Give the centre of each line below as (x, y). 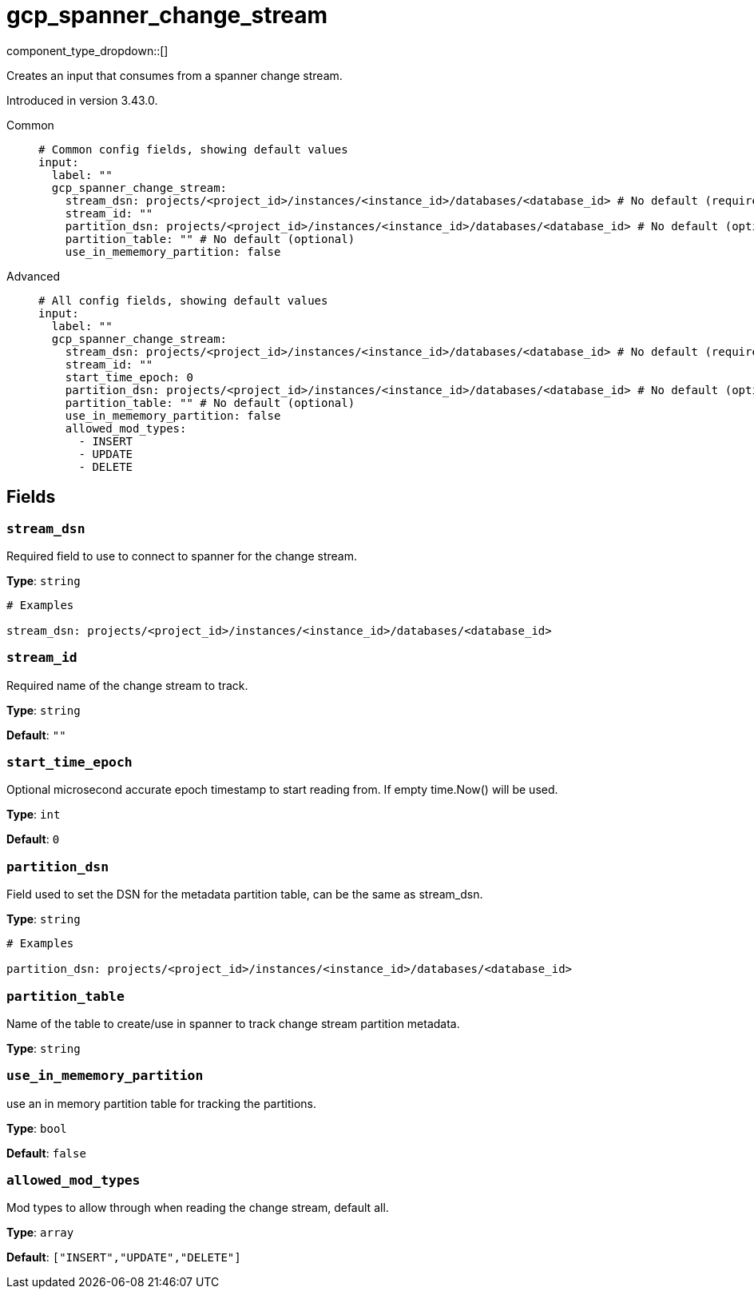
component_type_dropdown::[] (87, 50)
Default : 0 (33, 839)
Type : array (40, 1233)
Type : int (34, 815)
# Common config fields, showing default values (193, 149)
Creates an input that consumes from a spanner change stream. (175, 75)
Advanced (33, 276)
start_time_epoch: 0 (129, 377)
